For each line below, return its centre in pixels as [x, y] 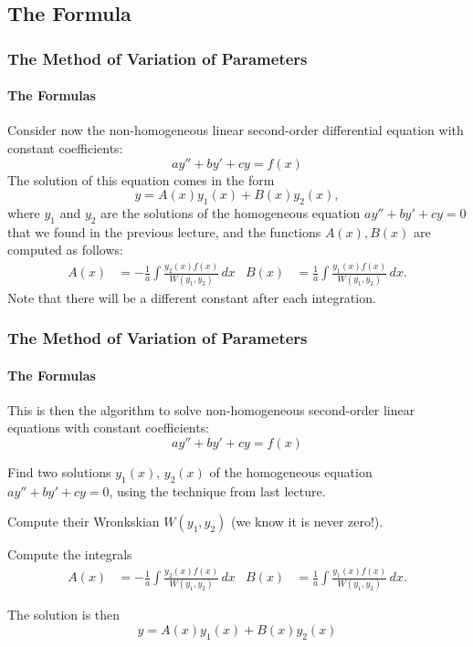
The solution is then [64, 615]
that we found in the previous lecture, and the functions [164, 231]
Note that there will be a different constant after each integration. [192, 297]
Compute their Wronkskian [84, 522]
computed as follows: [65, 250]
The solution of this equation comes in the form [141, 179]
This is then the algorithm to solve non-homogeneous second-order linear [211, 409]
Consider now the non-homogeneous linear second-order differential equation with [236, 130]
